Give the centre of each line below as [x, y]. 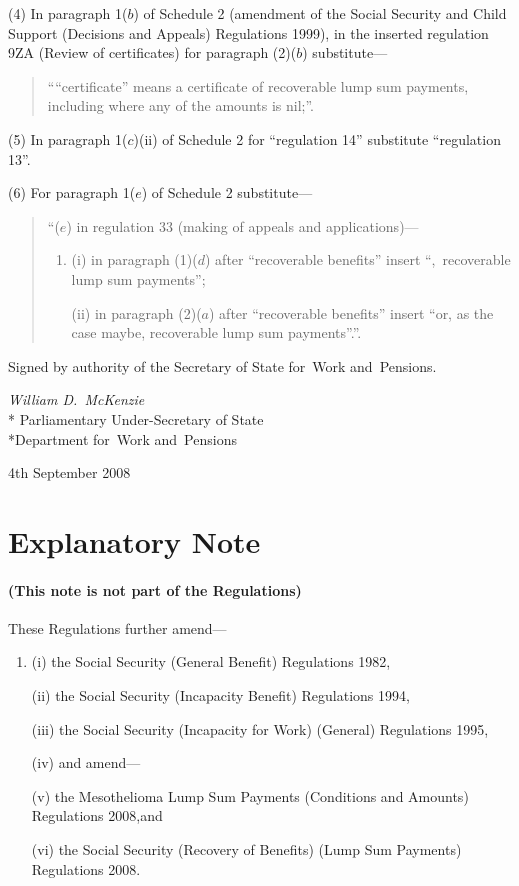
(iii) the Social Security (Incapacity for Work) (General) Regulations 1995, [260, 728]
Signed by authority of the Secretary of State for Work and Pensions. [222, 365]
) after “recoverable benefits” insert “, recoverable [358, 259]
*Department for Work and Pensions [122, 438]
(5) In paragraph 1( [68, 138]
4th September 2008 [69, 472]
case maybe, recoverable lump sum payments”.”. [216, 332]
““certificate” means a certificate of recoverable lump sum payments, [258, 85]
